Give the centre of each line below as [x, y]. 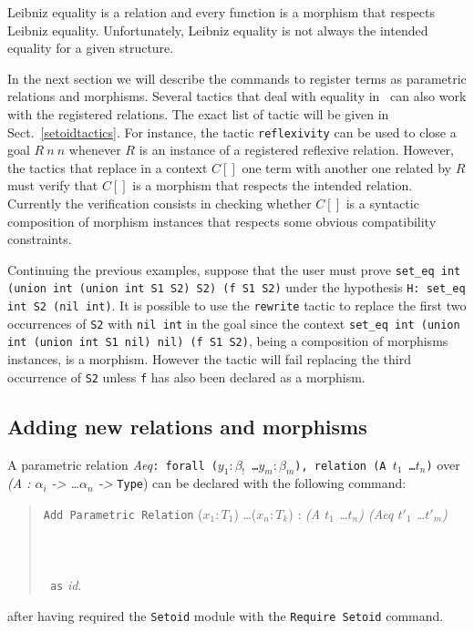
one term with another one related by [346, 167]
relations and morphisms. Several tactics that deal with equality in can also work [237, 96]
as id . [66, 585]
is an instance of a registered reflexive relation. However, [296, 150]
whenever [95, 150]
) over [443, 464]
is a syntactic [382, 203]
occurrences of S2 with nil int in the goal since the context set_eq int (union [234, 323]
